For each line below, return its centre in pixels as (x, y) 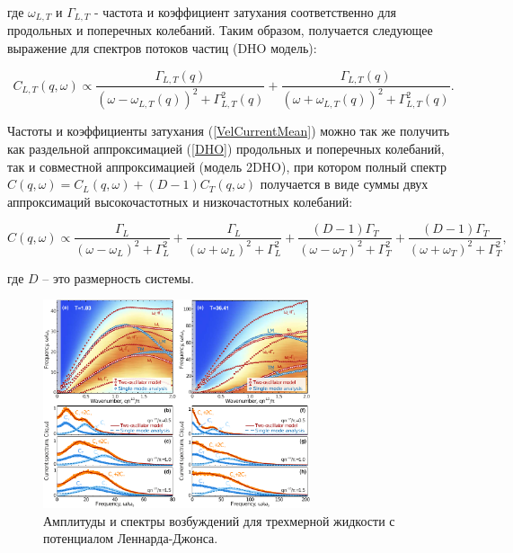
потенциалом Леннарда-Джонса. (131, 538)
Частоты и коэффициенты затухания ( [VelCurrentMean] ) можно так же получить (229, 131)
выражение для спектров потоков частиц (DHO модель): (162, 48)
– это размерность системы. (118, 277)
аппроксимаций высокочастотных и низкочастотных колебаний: (180, 201)
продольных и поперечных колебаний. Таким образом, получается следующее (220, 30)
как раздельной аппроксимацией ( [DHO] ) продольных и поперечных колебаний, (226, 149)
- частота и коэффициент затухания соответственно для (245, 12)
